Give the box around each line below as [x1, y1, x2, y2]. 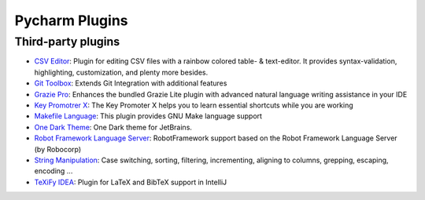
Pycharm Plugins [14, 12, 129, 29]
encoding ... [34, 166, 73, 176]
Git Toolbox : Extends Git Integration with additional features [34, 78, 227, 88]
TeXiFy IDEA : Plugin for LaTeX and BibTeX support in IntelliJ [34, 177, 227, 187]
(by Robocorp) [34, 144, 82, 154]
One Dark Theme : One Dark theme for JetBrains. [34, 122, 193, 132]
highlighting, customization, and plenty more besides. [34, 67, 209, 77]
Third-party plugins [14, 35, 120, 49]
